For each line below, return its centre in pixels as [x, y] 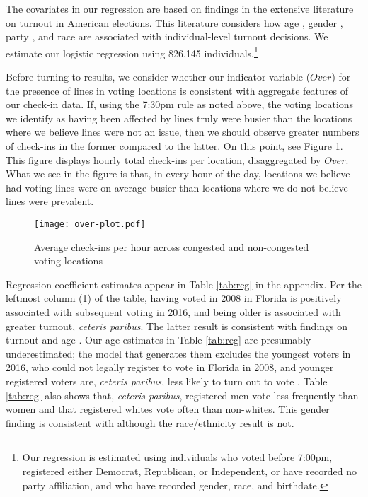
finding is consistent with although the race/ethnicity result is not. [150, 422]
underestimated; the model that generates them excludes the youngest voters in [178, 353]
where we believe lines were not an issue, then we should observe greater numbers [183, 132]
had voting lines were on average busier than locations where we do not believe [177, 187]
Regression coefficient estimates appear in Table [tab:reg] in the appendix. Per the [184, 284]
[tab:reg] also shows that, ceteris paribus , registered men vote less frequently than [182, 395]
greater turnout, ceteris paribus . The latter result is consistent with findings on [177, 326]
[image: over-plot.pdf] [90, 224]
